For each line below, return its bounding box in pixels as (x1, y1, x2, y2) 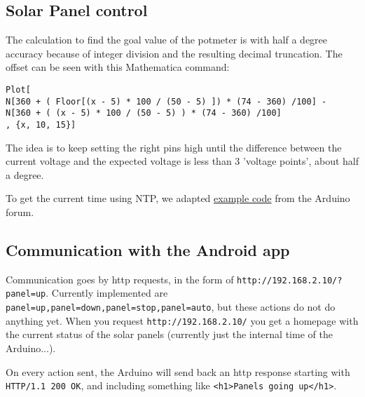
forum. (6, 204, 34, 219)
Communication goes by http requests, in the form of (6, 271, 234, 286)
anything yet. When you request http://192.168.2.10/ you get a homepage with (6, 313, 359, 328)
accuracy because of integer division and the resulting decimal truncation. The (6, 46, 343, 60)
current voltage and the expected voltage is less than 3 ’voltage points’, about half (6, 154, 359, 168)
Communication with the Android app (6, 238, 290, 260)
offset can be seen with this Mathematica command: (6, 60, 230, 74)
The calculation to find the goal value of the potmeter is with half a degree (6, 32, 328, 47)
